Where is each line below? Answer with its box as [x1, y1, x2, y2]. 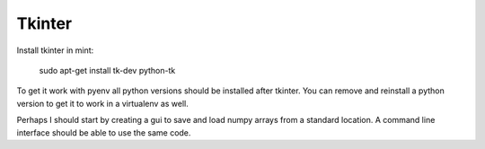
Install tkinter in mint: [16, 45, 94, 56]
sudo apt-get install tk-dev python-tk [39, 65, 176, 75]
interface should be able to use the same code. [16, 127, 191, 138]
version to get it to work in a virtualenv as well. [16, 98, 189, 109]
